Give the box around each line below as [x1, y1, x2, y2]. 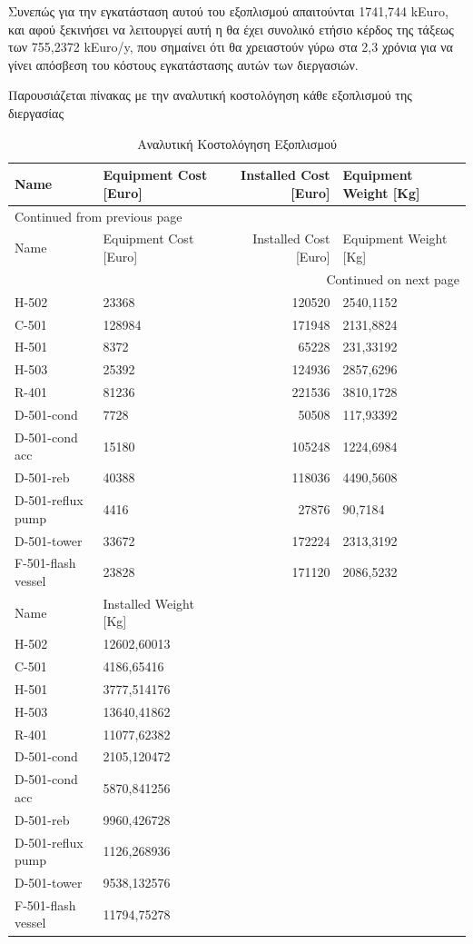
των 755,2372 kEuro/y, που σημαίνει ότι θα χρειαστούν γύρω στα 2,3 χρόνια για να [8, 37, 453, 56]
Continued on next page [326, 269, 459, 288]
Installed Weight [103, 593, 194, 612]
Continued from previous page [15, 206, 182, 225]
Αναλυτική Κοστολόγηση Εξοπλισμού [137, 134, 337, 153]
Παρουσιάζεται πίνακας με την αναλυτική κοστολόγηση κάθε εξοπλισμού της [8, 85, 412, 104]
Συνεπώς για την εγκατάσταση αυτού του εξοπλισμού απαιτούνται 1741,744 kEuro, [8, 2, 448, 20]
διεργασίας [8, 103, 64, 122]
